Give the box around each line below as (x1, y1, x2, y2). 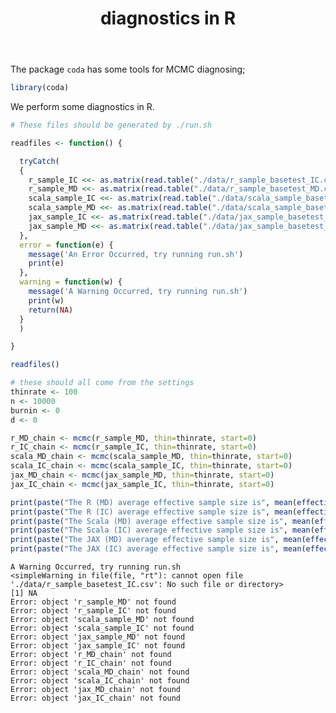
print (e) (28, 258, 65, 269)
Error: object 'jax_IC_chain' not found (10, 693, 182, 704)
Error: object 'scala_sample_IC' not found (10, 623, 195, 634)
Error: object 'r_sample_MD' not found (10, 597, 177, 607)
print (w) (28, 295, 65, 306)
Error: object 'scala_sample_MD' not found (10, 615, 195, 625)
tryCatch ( (19, 156, 60, 166)
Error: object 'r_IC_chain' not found (10, 658, 172, 669)
